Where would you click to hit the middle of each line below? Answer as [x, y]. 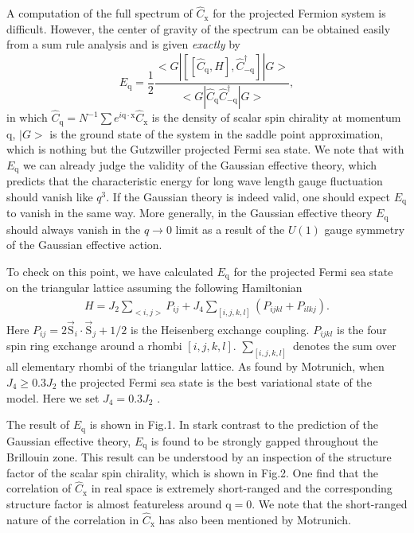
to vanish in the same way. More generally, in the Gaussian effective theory [189, 213]
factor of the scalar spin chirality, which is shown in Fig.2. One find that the [192, 472]
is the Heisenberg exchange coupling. [220, 330]
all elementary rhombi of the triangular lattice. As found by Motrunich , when [195, 366]
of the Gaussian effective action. [84, 245]
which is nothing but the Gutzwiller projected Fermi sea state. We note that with [205, 149]
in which [27, 117]
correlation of [39, 488]
